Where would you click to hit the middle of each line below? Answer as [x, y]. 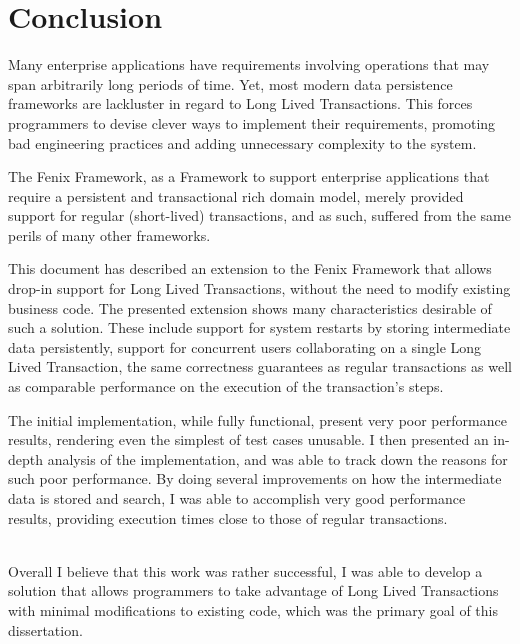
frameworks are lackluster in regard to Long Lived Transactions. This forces [240, 103]
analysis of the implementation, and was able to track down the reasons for [277, 458]
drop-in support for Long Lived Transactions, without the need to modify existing [259, 288]
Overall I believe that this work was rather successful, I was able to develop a [245, 570]
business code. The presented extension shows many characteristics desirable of [250, 307]
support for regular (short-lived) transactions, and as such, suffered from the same [259, 215]
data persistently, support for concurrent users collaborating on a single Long [245, 346]
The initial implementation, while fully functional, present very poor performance [257, 419]
